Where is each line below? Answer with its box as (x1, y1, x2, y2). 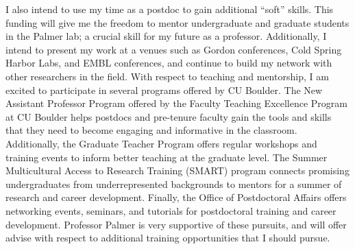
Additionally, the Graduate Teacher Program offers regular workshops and (5, 136, 317, 150)
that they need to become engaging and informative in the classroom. (5, 123, 297, 137)
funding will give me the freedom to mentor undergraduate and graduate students (5, 15, 350, 29)
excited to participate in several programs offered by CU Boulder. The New (5, 82, 323, 97)
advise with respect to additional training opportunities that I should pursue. (5, 230, 330, 245)
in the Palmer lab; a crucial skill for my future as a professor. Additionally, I (5, 29, 327, 43)
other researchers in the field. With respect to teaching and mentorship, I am (5, 69, 329, 83)
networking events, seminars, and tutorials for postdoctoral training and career (5, 203, 336, 217)
